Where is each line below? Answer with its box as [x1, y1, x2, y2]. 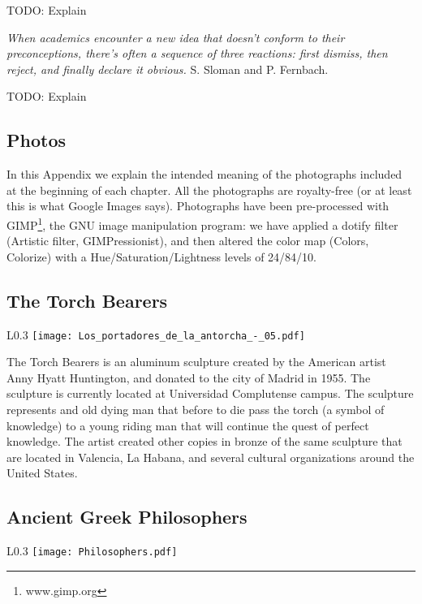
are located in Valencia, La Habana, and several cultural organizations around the [6, 448, 415, 465]
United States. [6, 464, 78, 481]
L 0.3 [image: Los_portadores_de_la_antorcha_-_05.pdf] [6, 326, 305, 343]
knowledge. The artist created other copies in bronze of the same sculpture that [6, 433, 403, 450]
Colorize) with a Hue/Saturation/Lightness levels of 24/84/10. [6, 248, 317, 265]
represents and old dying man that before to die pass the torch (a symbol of [6, 401, 385, 418]
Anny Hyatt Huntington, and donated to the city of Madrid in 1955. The [6, 369, 371, 386]
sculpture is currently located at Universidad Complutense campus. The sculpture [6, 385, 414, 402]
